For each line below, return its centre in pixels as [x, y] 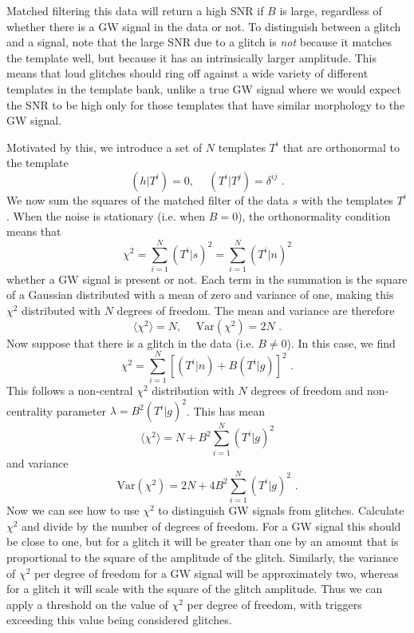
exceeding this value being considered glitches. [119, 620]
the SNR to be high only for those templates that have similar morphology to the [206, 104]
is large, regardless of [331, 10]
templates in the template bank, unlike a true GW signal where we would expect [204, 88]
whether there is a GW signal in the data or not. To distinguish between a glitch [204, 26]
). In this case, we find [341, 342]
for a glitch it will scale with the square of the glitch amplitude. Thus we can [195, 589]
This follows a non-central [70, 390]
